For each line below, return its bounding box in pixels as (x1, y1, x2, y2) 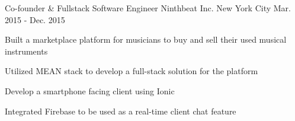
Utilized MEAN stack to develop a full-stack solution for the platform (5, 65, 258, 77)
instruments (5, 44, 48, 57)
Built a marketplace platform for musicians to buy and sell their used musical (5, 33, 287, 46)
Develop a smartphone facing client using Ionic (5, 84, 175, 97)
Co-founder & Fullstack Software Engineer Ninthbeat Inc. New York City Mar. (5, 2, 291, 14)
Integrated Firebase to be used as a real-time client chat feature (5, 104, 236, 117)
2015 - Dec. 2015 (5, 13, 65, 26)
